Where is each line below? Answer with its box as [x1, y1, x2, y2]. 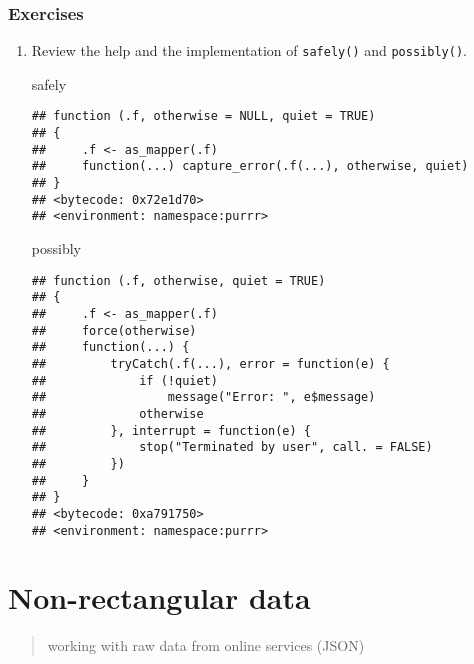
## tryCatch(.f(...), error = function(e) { [31, 356, 390, 371]
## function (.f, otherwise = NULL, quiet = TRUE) [31, 109, 376, 124]
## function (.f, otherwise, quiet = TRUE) [31, 273, 326, 288]
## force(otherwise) [31, 323, 197, 338]
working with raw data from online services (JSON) [47, 635, 365, 656]
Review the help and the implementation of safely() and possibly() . [31, 40, 467, 61]
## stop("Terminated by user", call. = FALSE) [31, 440, 433, 455]
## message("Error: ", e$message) [31, 390, 376, 405]
